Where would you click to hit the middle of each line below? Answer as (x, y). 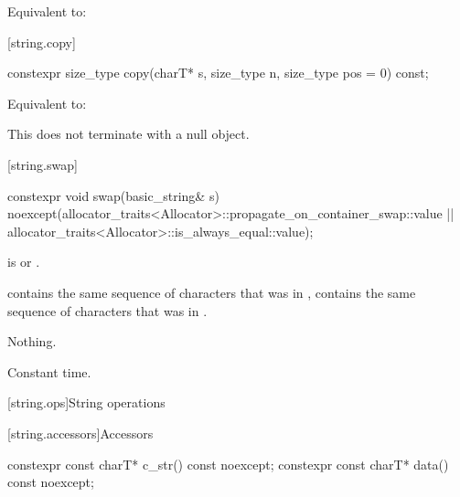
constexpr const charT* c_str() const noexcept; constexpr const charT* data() (228, 464)
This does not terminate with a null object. (128, 134)
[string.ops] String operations (86, 402)
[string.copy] (42, 42)
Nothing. (32, 341)
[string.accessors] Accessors (80, 433)
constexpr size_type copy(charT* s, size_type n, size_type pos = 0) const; (218, 73)
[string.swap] (43, 164)
